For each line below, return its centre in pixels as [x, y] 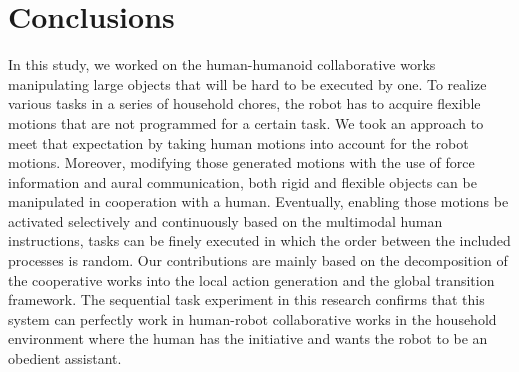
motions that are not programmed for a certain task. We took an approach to [246, 122]
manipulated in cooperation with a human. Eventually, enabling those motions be [258, 201]
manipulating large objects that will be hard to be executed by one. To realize [247, 83]
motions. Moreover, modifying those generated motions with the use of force [241, 162]
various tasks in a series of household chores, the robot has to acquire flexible [244, 103]
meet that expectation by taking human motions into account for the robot [238, 142]
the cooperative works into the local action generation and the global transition [251, 279]
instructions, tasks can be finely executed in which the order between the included [259, 240]
